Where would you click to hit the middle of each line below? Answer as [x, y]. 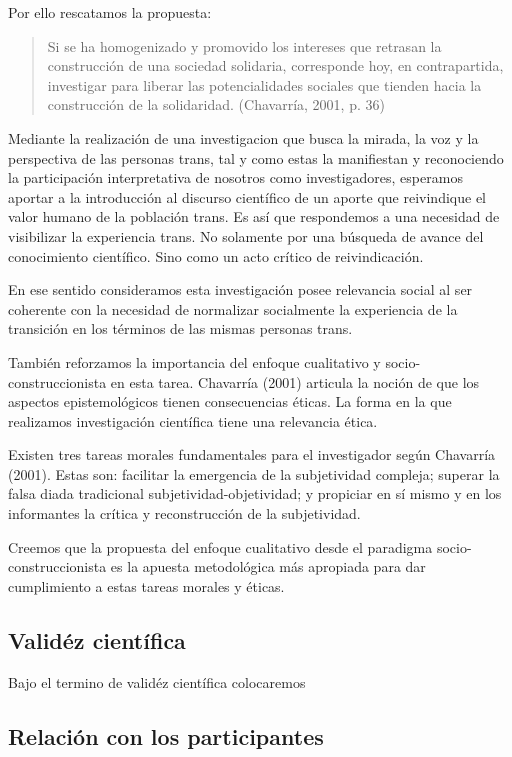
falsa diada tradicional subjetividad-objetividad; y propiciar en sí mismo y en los [255, 493]
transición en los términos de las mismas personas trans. [180, 328]
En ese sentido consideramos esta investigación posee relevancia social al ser [240, 289]
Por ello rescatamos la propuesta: [110, 12]
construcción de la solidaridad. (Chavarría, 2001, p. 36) [216, 104]
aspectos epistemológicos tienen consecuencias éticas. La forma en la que [230, 401]
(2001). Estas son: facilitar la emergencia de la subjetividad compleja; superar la [254, 473]
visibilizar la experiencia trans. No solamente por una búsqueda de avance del [246, 235]
